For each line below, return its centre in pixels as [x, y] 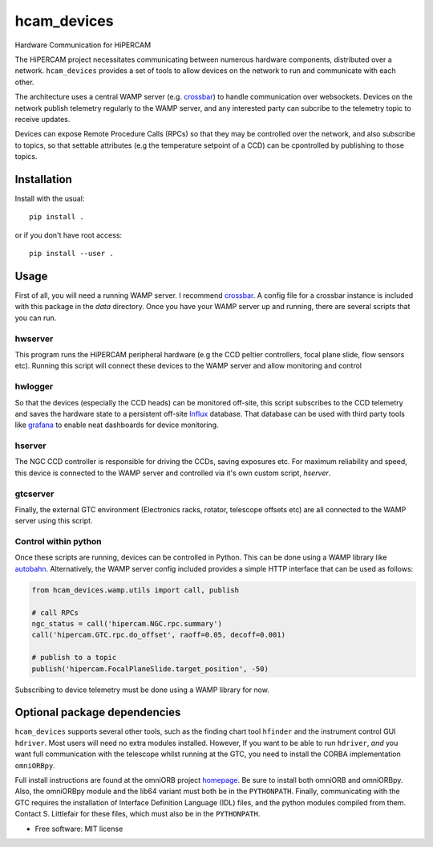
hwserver [34, 339]
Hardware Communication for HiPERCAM [83, 45]
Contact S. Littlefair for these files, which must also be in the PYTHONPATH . [138, 814]
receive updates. [42, 119]
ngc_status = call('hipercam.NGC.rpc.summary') [127, 624]
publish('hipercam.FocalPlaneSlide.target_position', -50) [150, 669]
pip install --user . [71, 254]
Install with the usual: [50, 198]
